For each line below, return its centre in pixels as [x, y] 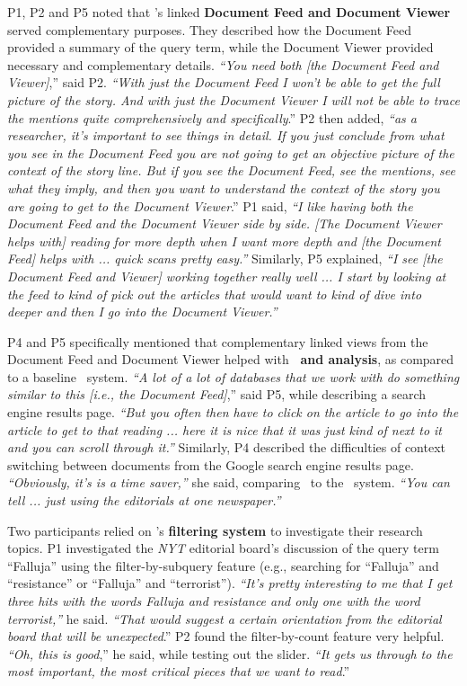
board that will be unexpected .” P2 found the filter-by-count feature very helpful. [226, 636]
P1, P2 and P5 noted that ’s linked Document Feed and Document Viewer [229, 12]
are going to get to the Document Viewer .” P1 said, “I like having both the [210, 205]
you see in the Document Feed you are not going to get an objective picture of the [231, 152]
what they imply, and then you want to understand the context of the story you [224, 187]
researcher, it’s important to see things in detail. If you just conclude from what [226, 135]
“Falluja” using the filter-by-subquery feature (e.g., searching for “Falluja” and [223, 565]
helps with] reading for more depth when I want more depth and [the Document [224, 241]
